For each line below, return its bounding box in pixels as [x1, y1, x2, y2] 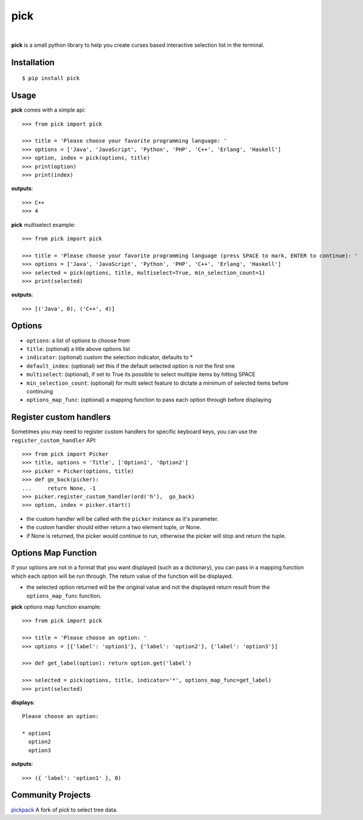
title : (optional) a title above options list [26, 345, 131, 352]
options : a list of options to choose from [26, 337, 131, 344]
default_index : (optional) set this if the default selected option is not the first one [26, 362, 235, 370]
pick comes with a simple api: [11, 106, 86, 114]
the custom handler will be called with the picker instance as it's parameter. [26, 515, 219, 522]
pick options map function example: [11, 603, 101, 610]
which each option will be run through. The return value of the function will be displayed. [11, 572, 233, 580]
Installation [11, 57, 55, 67]
